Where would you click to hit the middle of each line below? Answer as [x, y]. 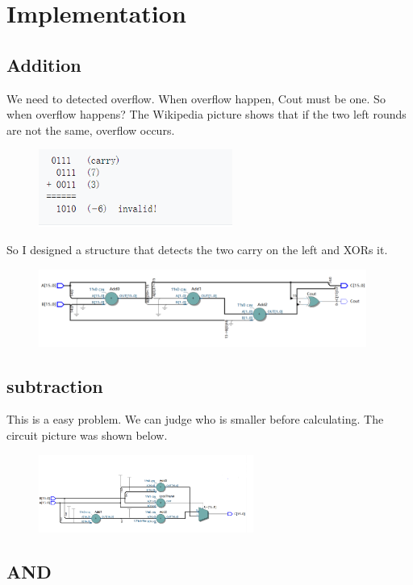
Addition [44, 64]
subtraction [55, 385]
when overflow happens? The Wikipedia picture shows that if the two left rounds [206, 114]
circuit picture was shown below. [87, 435]
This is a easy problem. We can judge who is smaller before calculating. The [195, 419]
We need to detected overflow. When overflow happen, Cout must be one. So [196, 98]
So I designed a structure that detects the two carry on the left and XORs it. [197, 249]
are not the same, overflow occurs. [91, 130]
